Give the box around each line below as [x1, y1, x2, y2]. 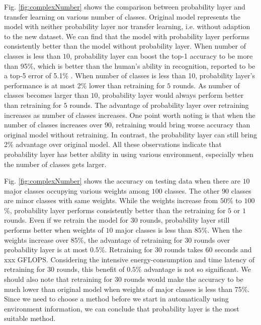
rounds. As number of [172, 80, 240, 90]
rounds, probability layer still [140, 215, 230, 225]
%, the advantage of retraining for [77, 234, 183, 245]
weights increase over [4, 234, 69, 245]
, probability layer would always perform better [98, 90, 244, 100]
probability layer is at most [4, 244, 88, 255]
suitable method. [4, 313, 56, 323]
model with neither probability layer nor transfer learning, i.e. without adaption [4, 21, 250, 32]
